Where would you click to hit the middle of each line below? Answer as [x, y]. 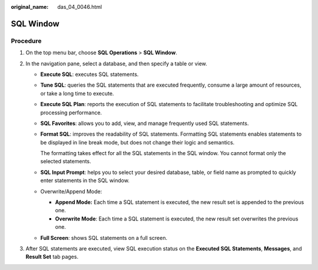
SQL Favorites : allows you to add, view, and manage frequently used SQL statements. [145, 123]
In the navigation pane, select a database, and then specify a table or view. [116, 63]
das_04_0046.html [80, 7]
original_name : [30, 7]
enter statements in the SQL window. [85, 180]
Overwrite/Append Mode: [71, 191]
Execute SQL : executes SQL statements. [90, 74]
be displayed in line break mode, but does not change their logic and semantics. [138, 142]
